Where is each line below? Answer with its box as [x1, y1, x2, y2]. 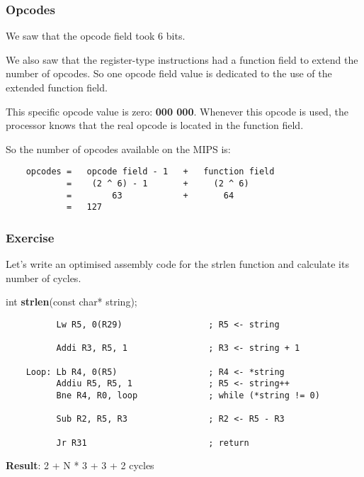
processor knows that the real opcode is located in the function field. [6, 118, 304, 133]
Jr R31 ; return [56, 437, 249, 448]
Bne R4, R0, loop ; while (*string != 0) [56, 390, 320, 400]
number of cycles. [6, 270, 81, 285]
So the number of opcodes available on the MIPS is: [6, 141, 231, 156]
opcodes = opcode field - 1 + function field [25, 167, 275, 177]
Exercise [6, 228, 55, 246]
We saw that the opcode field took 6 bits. [6, 28, 186, 43]
